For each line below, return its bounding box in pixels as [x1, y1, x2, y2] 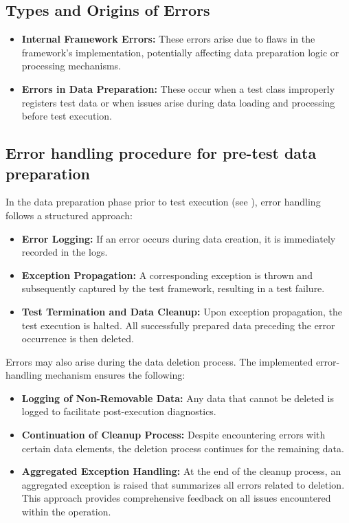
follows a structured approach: [5, 208, 133, 222]
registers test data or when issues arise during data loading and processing [21, 95, 335, 109]
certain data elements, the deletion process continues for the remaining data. [21, 441, 344, 455]
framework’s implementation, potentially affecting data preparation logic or [21, 45, 339, 59]
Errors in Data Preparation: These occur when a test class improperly [21, 81, 335, 96]
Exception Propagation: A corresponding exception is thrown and [21, 267, 313, 282]
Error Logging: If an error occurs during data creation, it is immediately [21, 231, 336, 245]
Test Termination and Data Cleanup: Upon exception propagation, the [21, 304, 343, 318]
